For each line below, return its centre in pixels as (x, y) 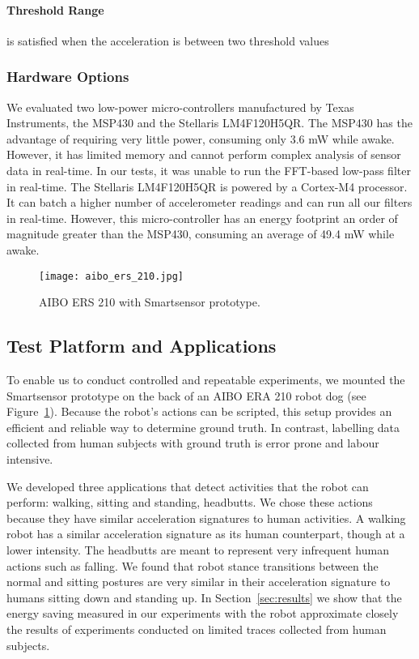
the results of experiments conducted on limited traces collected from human (197, 629)
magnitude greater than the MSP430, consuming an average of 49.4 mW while (201, 234)
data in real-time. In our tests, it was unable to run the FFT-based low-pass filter (209, 170)
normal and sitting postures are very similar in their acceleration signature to (199, 582)
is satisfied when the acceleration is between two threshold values (168, 40)
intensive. (30, 458)
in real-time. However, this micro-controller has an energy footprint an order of (202, 218)
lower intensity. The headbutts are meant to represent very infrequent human (198, 549)
